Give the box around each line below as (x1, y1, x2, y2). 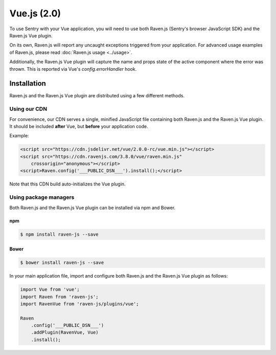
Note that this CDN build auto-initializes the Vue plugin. (9, 181, 126, 187)
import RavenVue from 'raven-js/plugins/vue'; (20, 301, 139, 307)
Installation (9, 79, 46, 88)
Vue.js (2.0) (9, 8, 61, 19)
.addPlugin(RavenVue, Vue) (31, 329, 99, 336)
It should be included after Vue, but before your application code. (9, 123, 148, 129)
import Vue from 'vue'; (20, 287, 80, 293)
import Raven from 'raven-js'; (20, 294, 99, 300)
